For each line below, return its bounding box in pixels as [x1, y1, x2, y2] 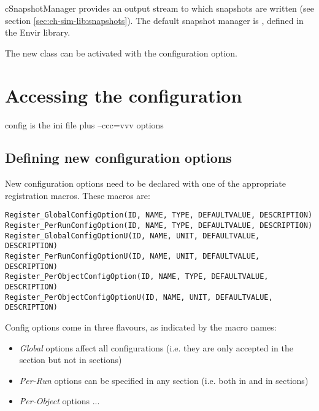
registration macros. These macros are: [5, 189, 150, 202]
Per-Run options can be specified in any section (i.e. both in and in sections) [19, 374, 309, 386]
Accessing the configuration [5, 82, 242, 108]
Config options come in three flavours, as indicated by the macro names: [5, 321, 277, 334]
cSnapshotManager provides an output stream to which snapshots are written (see [5, 2, 314, 14]
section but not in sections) [19, 353, 122, 366]
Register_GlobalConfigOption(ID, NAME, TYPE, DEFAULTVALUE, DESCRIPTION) [5, 211, 313, 220]
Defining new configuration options [5, 148, 232, 167]
